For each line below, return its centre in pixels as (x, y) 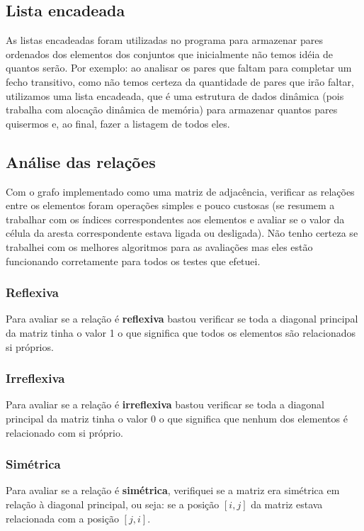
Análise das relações (81, 161)
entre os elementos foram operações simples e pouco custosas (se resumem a (170, 205)
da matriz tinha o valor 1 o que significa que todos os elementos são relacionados (181, 332)
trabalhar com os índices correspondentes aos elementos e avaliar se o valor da (175, 219)
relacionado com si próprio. (64, 432)
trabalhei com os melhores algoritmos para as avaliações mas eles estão (159, 246)
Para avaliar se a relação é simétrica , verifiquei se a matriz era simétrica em (173, 490)
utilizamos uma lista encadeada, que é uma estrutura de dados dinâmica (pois (175, 95)
